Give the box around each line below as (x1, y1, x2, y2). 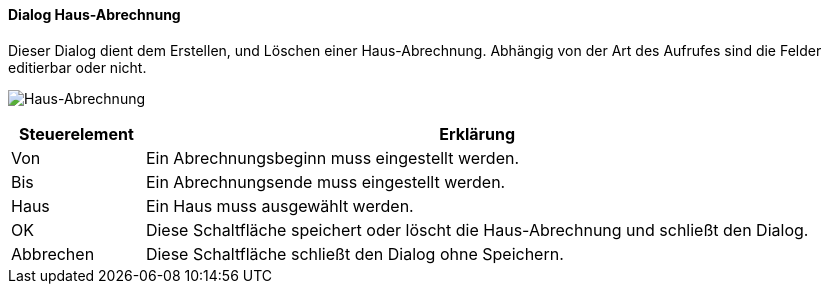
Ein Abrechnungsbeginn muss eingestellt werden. (145, 147, 520, 168)
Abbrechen (11, 243, 95, 264)
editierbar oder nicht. (8, 58, 147, 76)
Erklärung (439, 123, 516, 144)
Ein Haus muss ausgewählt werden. (145, 195, 414, 216)
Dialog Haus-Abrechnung (8, 6, 181, 23)
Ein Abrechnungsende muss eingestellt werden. (145, 171, 506, 192)
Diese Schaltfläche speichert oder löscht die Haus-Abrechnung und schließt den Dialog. (145, 219, 809, 240)
